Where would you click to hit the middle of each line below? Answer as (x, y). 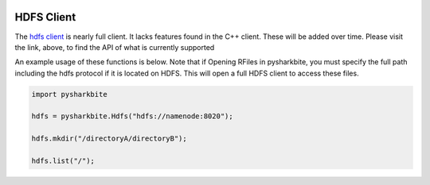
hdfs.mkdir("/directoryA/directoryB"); (109, 139)
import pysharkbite (69, 94)
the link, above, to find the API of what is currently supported (115, 47)
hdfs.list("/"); (63, 161)
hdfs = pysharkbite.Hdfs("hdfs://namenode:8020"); (133, 116)
